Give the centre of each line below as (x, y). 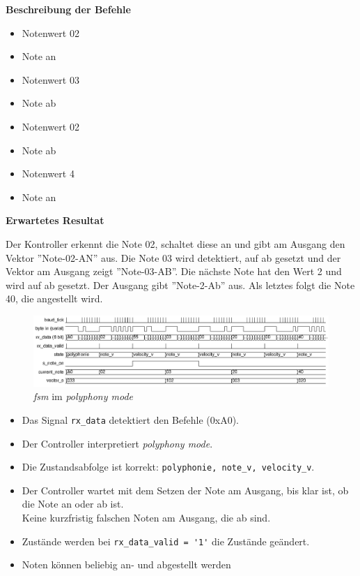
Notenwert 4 (48, 173)
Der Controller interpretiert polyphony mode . (117, 443)
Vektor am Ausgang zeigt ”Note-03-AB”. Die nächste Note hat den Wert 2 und (174, 271)
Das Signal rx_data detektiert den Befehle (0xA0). (130, 419)
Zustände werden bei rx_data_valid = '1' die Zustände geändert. (166, 541)
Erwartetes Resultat (55, 220)
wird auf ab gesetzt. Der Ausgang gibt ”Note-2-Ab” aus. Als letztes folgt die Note (180, 285)
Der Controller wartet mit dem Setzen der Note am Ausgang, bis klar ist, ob (185, 490)
